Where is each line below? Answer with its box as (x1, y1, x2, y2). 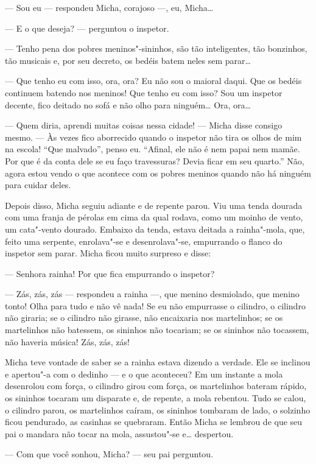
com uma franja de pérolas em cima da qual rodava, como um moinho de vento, (5, 211, 303, 223)
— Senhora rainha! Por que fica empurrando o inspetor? (5, 267, 215, 279)
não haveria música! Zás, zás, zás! (5, 335, 130, 348)
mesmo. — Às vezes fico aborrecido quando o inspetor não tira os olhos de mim (5, 130, 302, 143)
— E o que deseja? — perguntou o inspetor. (5, 21, 169, 34)
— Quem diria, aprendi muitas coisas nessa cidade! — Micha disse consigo (5, 119, 283, 132)
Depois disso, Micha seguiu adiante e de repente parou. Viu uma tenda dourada (5, 199, 303, 211)
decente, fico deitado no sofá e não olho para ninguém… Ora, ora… (5, 98, 251, 111)
